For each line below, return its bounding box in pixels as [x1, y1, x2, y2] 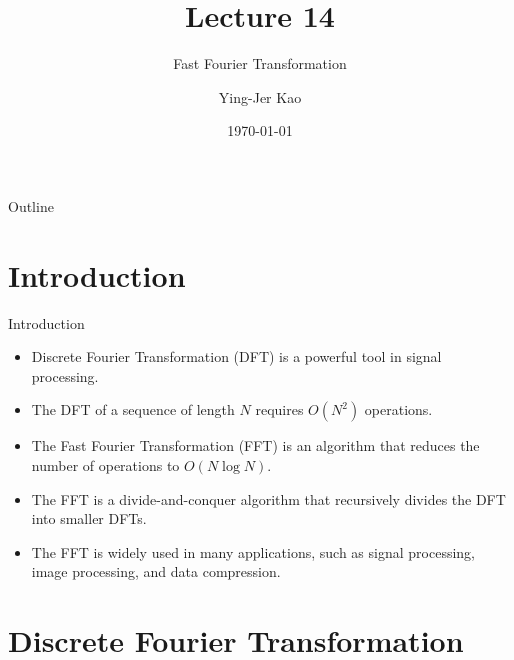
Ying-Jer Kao [218, 86, 302, 107]
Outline [8, 195, 54, 216]
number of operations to [31, 455, 180, 475]
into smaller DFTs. [31, 508, 147, 529]
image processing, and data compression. [31, 561, 281, 582]
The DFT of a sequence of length [31, 399, 235, 420]
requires [255, 399, 304, 420]
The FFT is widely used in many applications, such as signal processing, [31, 541, 475, 562]
